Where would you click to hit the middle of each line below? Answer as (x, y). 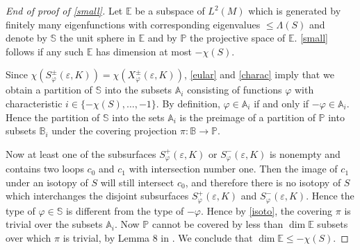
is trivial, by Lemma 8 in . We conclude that (158, 238)
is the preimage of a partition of (247, 117)
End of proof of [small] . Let (64, 10)
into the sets (138, 117)
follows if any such (45, 51)
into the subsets (138, 90)
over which (28, 238)
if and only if (281, 103)
